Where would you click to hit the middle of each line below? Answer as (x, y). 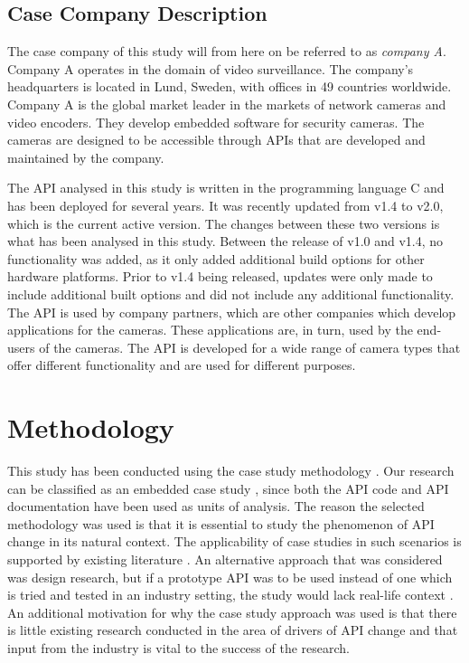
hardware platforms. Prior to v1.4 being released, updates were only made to (220, 276)
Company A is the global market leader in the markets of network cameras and (227, 104)
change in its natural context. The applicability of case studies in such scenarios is (234, 541)
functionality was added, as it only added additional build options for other (216, 258)
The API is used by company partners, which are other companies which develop (232, 312)
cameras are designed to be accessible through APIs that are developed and (216, 140)
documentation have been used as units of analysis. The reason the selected (216, 506)
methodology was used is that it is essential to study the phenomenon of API (221, 523)
